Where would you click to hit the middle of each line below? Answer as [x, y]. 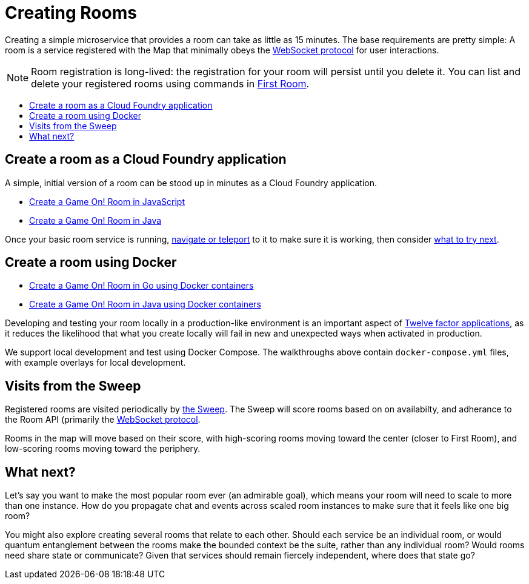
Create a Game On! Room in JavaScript [107, 201]
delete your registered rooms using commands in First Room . [170, 83]
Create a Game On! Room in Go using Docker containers [141, 286]
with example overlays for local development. [95, 363]
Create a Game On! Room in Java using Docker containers [145, 304]
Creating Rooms [71, 13]
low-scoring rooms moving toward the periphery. [103, 449]
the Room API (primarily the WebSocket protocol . [103, 420]
